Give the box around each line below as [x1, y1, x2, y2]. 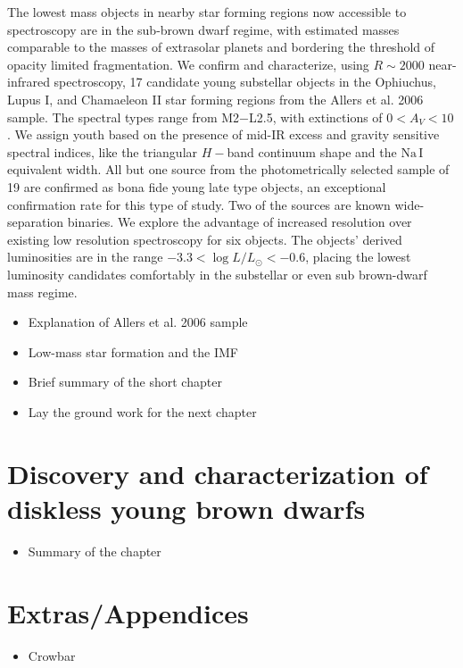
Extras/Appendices [7, 594, 249, 630]
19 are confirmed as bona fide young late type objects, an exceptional [7, 177, 386, 196]
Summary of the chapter [28, 541, 161, 560]
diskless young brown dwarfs [7, 489, 366, 526]
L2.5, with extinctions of [249, 107, 383, 126]
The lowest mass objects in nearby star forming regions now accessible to [7, 3, 407, 21]
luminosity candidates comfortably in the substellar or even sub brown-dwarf [7, 264, 427, 283]
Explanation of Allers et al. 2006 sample [28, 313, 248, 331]
